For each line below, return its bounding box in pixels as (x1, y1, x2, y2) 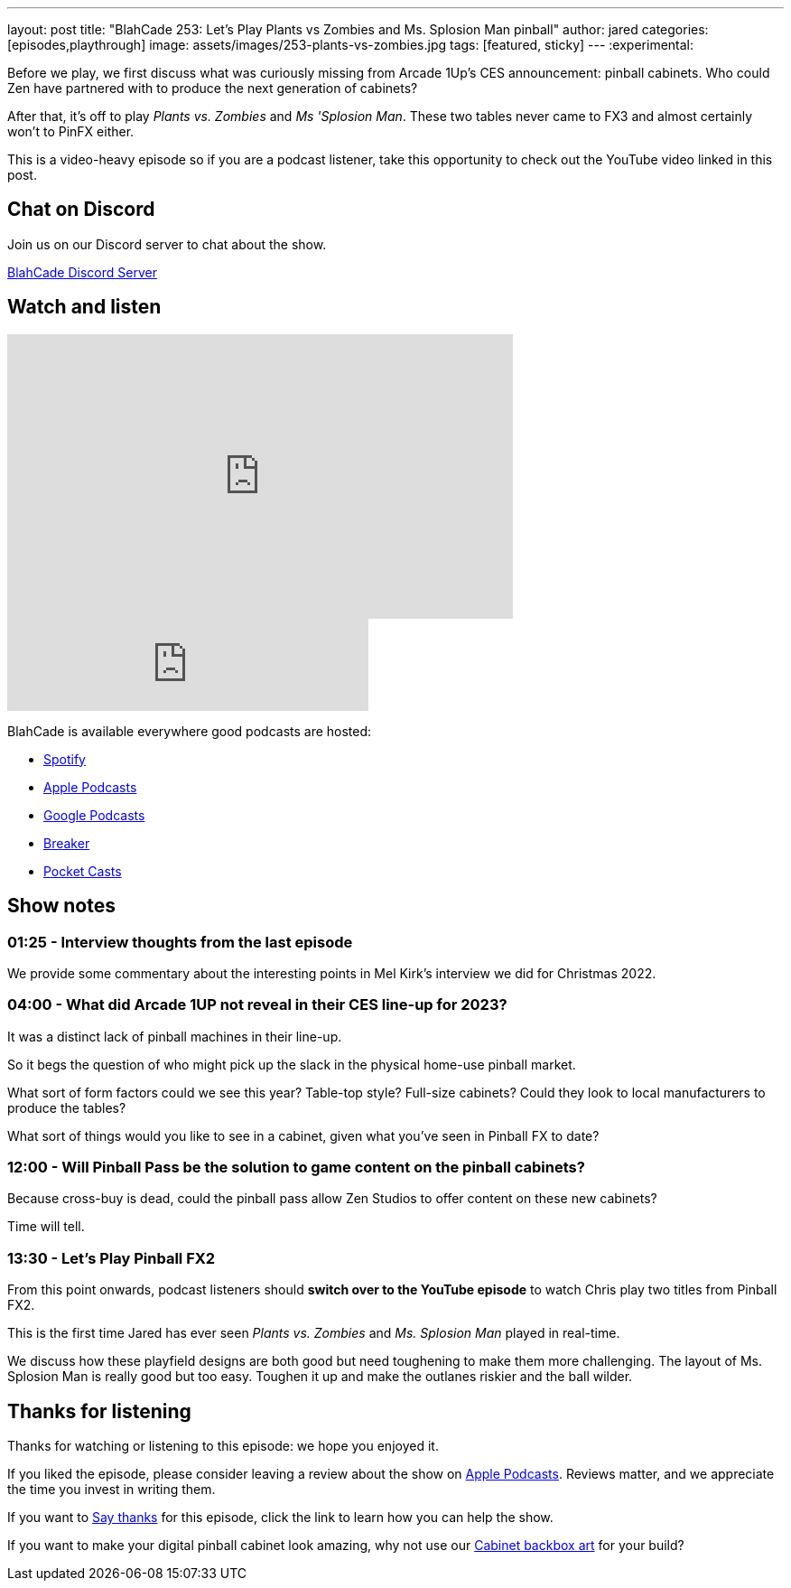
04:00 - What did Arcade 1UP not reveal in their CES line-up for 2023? (7, 995, 507, 1014)
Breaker (43, 835, 90, 851)
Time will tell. (7, 1219, 85, 1235)
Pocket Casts (43, 863, 122, 879)
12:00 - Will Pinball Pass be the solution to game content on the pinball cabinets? (7, 1158, 585, 1177)
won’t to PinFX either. (7, 124, 135, 139)
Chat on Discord (7, 198, 155, 221)
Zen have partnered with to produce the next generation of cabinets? (7, 80, 418, 96)
